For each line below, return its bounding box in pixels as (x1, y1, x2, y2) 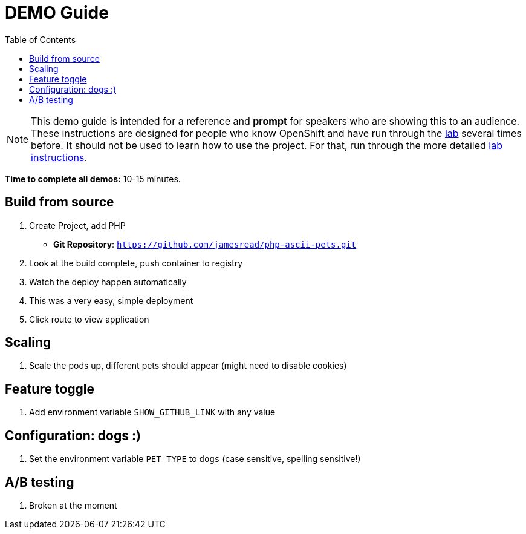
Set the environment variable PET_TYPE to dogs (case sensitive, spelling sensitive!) (29, 453, 361, 464)
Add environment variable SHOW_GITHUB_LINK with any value (29, 407, 276, 418)
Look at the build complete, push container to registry (29, 257, 243, 268)
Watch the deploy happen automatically (29, 276, 187, 287)
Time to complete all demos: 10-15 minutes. (5, 173, 181, 184)
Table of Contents (5, 34, 76, 45)
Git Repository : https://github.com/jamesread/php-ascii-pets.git (53, 239, 357, 249)
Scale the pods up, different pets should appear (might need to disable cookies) (29, 360, 347, 371)
